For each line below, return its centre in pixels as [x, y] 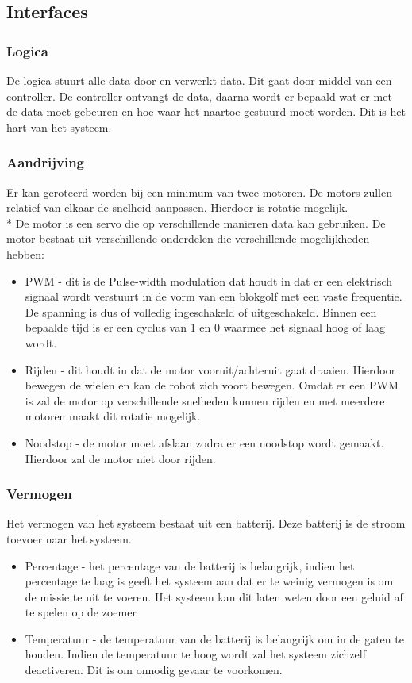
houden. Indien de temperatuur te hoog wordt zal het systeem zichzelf [195, 654]
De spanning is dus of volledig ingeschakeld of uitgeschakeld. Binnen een [201, 311]
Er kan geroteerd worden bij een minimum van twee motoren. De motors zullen [199, 192]
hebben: [25, 253]
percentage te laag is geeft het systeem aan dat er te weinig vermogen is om [209, 581]
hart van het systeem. [59, 127]
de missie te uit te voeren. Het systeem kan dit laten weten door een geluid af [214, 596]
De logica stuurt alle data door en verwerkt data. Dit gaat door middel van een [199, 80]
